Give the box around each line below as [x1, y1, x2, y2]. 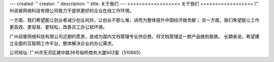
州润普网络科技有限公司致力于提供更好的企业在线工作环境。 [9, 8, 134, 14]
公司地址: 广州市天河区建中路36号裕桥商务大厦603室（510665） [9, 49, 144, 55]
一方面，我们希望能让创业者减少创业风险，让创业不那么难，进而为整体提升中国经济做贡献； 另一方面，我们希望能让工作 [9, 17, 260, 23]
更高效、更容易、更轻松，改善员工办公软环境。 [9, 24, 108, 30]
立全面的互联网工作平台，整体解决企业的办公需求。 [9, 40, 116, 46]
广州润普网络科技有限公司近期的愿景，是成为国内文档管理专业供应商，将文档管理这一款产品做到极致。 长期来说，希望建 [9, 33, 260, 39]
